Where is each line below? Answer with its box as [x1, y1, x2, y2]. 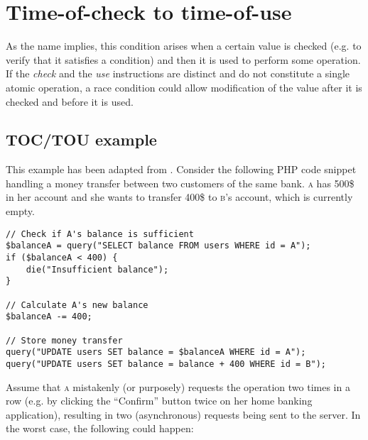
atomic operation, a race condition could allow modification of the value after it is [6, 79, 362, 94]
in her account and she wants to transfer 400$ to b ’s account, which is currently [6, 189, 353, 204]
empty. [6, 204, 35, 219]
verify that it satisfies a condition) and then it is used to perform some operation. [6, 52, 361, 67]
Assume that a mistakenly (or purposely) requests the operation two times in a [6, 379, 350, 394]
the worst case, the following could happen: [6, 421, 194, 436]
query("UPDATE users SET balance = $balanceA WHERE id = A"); [6, 347, 306, 358]
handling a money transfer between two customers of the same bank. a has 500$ [6, 175, 355, 190]
